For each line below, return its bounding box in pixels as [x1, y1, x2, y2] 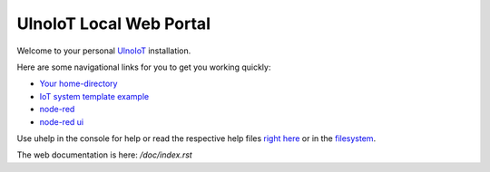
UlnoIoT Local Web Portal [16, 14, 211, 33]
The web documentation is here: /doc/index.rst [16, 149, 192, 160]
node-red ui [39, 116, 84, 127]
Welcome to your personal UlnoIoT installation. [16, 45, 191, 56]
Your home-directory [39, 78, 118, 90]
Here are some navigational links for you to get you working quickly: [16, 62, 271, 72]
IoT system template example [39, 91, 150, 101]
